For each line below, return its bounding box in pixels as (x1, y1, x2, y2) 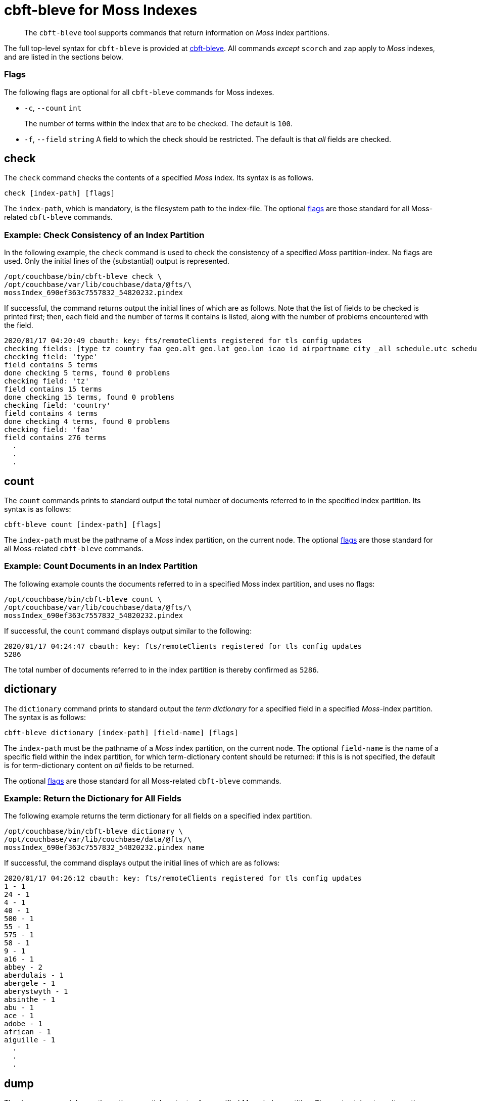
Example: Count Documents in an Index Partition (4, 561, 198, 571)
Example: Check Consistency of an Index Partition (4, 229, 205, 240)
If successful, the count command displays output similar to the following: (4, 626, 252, 635)
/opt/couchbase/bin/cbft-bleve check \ (4, 272, 162, 281)
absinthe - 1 (4, 995, 56, 1004)
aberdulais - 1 (4, 971, 64, 980)
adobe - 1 (4, 1020, 42, 1028)
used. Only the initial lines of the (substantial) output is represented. (4, 257, 229, 266)
